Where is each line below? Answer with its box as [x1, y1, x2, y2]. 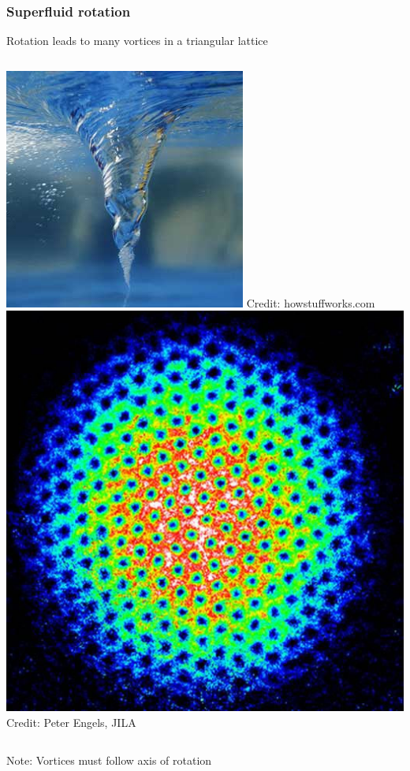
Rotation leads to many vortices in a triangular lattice [6, 32, 268, 49]
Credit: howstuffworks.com [246, 294, 375, 311]
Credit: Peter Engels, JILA [6, 713, 136, 730]
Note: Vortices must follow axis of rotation [6, 751, 212, 768]
